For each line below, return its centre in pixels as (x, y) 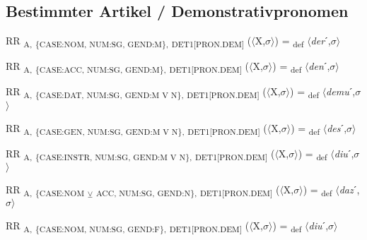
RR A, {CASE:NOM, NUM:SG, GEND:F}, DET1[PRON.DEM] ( (128, 226)
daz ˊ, (349, 189)
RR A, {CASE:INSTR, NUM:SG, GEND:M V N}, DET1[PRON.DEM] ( (140, 154)
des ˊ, (337, 127)
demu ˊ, (341, 91)
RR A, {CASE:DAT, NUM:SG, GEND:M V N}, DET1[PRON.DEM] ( (136, 92)
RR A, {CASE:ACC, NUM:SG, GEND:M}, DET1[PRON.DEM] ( (127, 67)
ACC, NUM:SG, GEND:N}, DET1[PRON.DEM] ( (188, 190)
